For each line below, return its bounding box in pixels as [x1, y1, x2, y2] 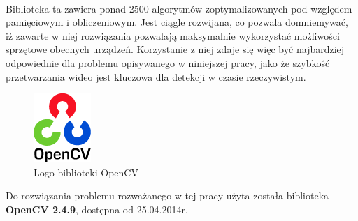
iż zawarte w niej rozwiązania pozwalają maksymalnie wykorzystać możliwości [6, 28, 340, 43]
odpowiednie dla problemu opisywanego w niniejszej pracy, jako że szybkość [6, 55, 330, 70]
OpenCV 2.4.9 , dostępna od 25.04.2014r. [6, 201, 188, 216]
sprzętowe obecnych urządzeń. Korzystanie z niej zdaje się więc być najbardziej [6, 42, 345, 56]
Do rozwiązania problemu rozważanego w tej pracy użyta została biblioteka [6, 188, 329, 203]
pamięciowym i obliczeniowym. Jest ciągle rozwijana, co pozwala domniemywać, [6, 15, 348, 29]
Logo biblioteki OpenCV [34, 165, 138, 179]
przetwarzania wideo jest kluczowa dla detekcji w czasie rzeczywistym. [6, 69, 306, 84]
